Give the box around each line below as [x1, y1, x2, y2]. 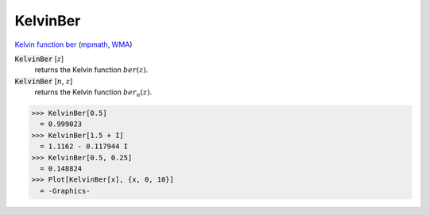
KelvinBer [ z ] [14, 54, 64, 63]
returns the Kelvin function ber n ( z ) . [34, 87, 153, 98]
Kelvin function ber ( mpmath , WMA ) [14, 40, 133, 49]
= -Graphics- [40, 186, 91, 195]
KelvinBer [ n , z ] [14, 76, 73, 86]
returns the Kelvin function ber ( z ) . [34, 65, 149, 75]
